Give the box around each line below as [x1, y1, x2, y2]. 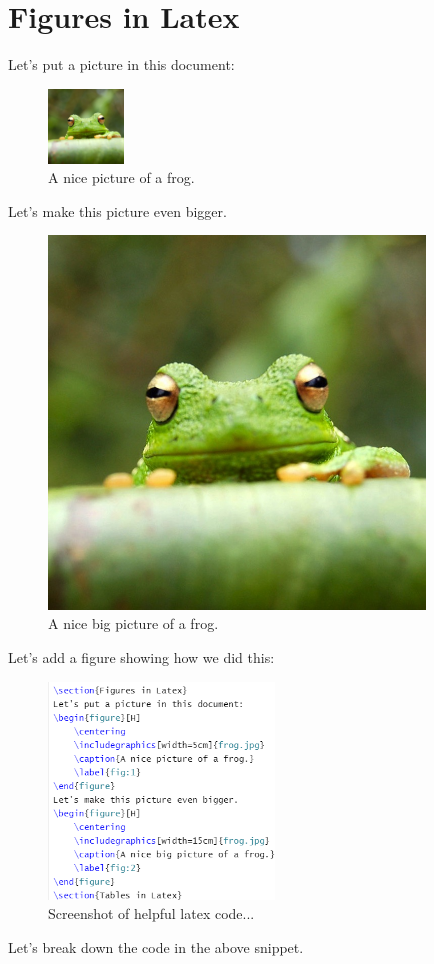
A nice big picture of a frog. [48, 613, 219, 634]
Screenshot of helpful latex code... [48, 903, 255, 924]
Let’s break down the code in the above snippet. [8, 936, 304, 957]
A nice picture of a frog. [48, 167, 195, 188]
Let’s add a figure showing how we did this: [8, 646, 275, 667]
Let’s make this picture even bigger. [8, 200, 227, 221]
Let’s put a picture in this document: [8, 54, 235, 75]
